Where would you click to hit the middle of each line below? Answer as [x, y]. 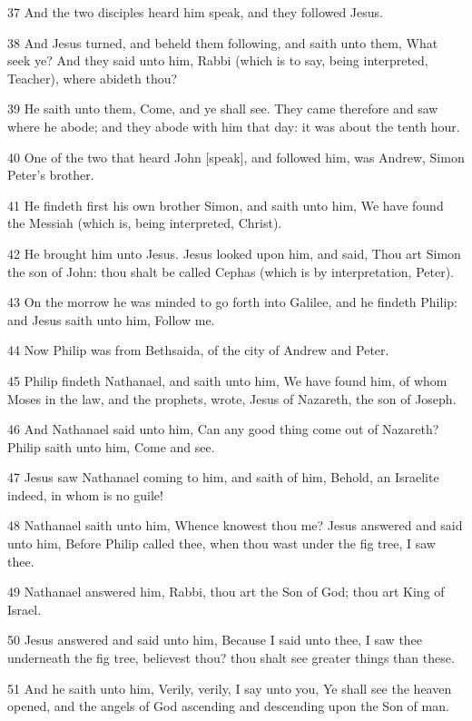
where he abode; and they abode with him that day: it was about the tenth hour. [234, 126]
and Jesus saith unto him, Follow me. [111, 319]
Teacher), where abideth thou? [93, 78]
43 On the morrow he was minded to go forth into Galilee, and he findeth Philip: [232, 302]
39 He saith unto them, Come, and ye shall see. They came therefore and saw [223, 109]
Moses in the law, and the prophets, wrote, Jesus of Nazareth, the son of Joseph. [232, 398]
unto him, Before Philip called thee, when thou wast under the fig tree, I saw [221, 543]
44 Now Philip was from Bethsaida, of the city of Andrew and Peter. [198, 350]
